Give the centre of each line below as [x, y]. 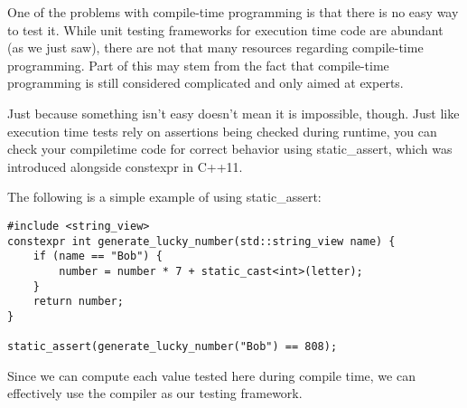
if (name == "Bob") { [98, 256]
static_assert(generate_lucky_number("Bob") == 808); [173, 347]
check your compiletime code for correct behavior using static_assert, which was [230, 149]
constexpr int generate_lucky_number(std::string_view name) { [201, 241]
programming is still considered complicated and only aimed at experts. [205, 83]
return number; [78, 302]
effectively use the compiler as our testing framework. [155, 393]
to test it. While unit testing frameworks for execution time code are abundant [225, 29]
